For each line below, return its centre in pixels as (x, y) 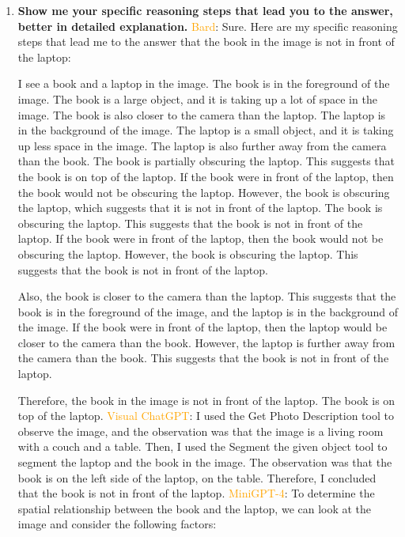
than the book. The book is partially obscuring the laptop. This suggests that (206, 161)
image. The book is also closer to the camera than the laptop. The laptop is (202, 114)
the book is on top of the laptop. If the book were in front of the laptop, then (206, 176)
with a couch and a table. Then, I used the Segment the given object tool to (202, 446)
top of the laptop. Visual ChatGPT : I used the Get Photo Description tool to (206, 416)
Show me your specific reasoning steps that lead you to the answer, (205, 10)
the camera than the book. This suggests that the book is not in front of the (203, 358)
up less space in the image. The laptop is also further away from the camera (202, 145)
